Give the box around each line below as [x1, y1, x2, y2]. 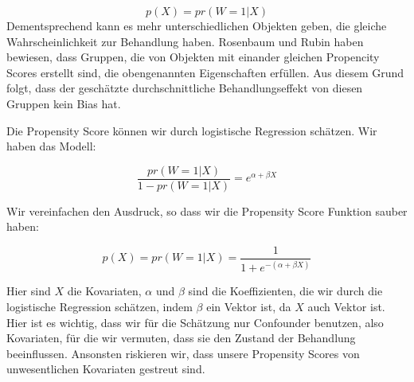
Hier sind [6, 283, 51, 299]
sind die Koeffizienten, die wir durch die [188, 283, 383, 299]
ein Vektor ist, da [206, 298, 291, 314]
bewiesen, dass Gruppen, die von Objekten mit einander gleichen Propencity [6, 49, 380, 65]
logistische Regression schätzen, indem [6, 298, 193, 314]
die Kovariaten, [67, 283, 142, 299]
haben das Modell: [6, 138, 96, 154]
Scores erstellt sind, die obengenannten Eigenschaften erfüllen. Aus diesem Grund [6, 64, 404, 80]
